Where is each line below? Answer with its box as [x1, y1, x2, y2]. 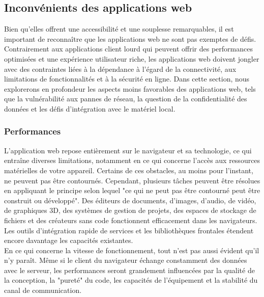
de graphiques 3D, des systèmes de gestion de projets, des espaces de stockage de [4, 205, 256, 215]
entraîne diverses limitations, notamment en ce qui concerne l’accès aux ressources [4, 155, 260, 166]
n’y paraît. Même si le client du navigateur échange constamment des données [4, 255, 247, 265]
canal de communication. [4, 285, 82, 295]
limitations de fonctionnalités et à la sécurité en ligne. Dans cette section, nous [4, 73, 250, 84]
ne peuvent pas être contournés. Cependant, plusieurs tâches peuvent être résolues [4, 175, 260, 185]
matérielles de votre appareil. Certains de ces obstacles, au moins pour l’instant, [4, 165, 253, 175]
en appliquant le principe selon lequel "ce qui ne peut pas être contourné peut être [4, 185, 260, 196]
